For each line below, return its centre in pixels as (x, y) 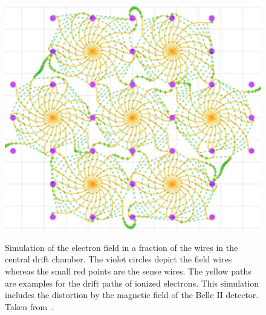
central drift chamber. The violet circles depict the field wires (118, 259)
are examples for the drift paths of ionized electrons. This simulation (132, 283)
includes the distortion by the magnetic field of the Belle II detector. (132, 295)
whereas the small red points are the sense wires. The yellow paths (128, 271)
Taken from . (29, 306)
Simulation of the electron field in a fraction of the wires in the (122, 247)
